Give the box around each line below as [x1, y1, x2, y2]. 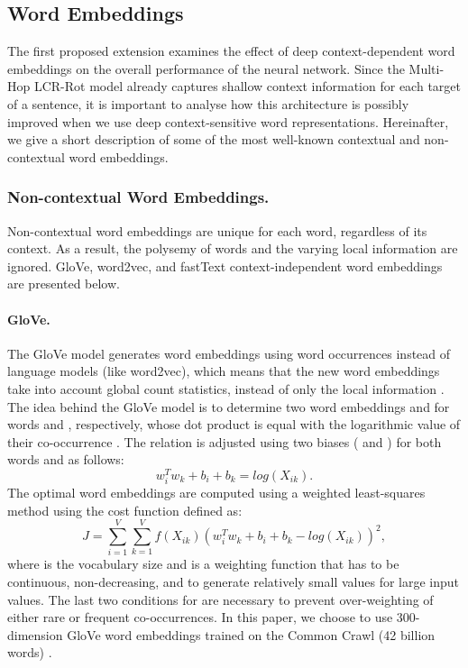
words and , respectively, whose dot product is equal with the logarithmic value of [7, 415, 461, 434]
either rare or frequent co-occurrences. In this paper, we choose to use [7, 608, 393, 627]
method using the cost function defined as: [7, 500, 243, 519]
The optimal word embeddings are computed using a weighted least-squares [7, 483, 426, 502]
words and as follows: [7, 450, 124, 469]
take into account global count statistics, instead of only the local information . [7, 379, 445, 398]
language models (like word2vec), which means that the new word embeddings [7, 361, 440, 380]
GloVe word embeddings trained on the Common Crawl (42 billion [67, 625, 436, 644]
